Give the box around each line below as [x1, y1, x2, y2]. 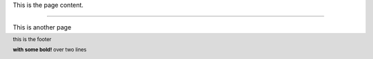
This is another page [12, 23, 72, 32]
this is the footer [12, 36, 52, 43]
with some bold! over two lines [12, 47, 87, 54]
